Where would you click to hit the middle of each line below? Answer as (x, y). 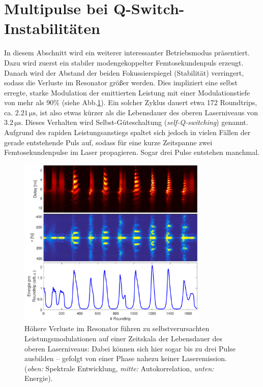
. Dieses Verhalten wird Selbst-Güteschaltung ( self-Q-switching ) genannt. (135, 122)
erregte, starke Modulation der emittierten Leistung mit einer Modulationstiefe (127, 92)
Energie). (39, 378)
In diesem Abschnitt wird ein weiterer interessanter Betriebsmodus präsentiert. (127, 53)
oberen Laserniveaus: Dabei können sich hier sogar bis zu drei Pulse (130, 348)
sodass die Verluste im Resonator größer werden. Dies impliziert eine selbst (121, 83)
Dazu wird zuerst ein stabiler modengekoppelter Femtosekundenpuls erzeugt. (124, 62)
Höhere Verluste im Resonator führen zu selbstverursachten (117, 328)
